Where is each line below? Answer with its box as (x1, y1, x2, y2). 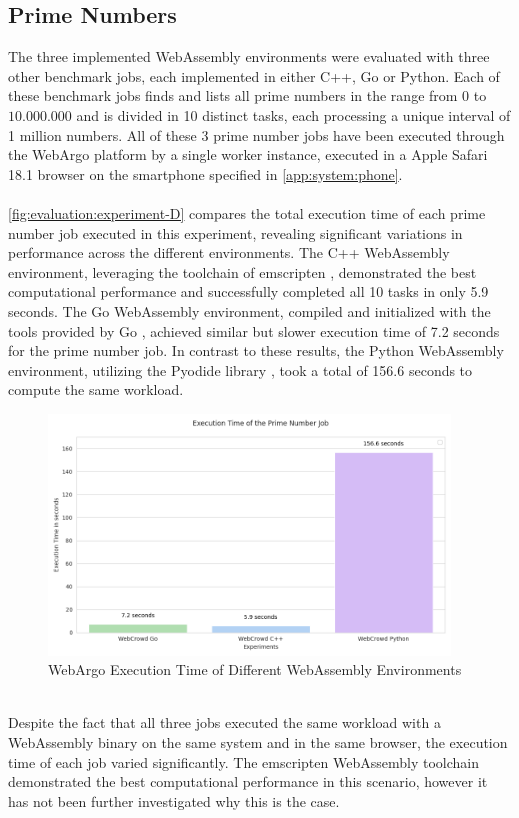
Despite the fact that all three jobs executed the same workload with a (8, 712, 441, 733)
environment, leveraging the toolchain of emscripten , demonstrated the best (8, 261, 477, 282)
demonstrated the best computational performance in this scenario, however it (8, 771, 488, 792)
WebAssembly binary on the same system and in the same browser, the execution (8, 731, 508, 752)
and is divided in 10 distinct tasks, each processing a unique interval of (76, 104, 511, 125)
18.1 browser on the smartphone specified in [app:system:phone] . (8, 163, 403, 184)
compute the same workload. (8, 379, 184, 400)
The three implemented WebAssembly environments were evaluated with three (8, 46, 490, 67)
